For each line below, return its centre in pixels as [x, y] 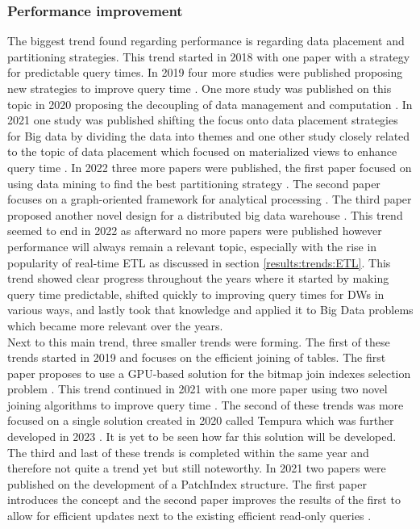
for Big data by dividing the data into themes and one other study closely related [209, 135]
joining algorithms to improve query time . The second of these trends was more [206, 404]
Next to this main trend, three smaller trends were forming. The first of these [199, 341]
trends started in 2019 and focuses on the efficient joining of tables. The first [197, 357]
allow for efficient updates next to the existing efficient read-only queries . [189, 516]
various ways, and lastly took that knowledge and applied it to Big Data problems [210, 310]
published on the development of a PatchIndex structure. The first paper [187, 483]
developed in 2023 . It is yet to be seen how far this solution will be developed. [202, 437]
